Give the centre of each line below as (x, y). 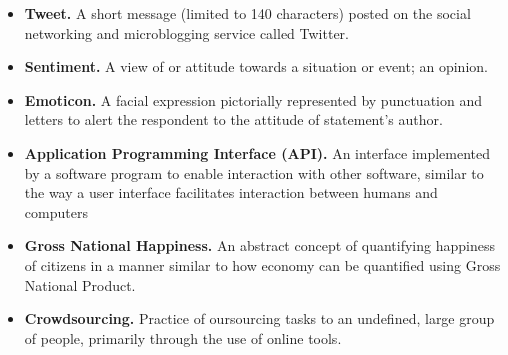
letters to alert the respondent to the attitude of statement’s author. (233, 119)
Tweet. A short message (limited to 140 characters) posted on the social (247, 13)
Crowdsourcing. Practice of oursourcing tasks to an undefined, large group (259, 318)
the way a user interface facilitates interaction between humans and (231, 192)
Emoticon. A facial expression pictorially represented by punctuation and (253, 99)
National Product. (80, 284)
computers (56, 211)
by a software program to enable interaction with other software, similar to (254, 172)
